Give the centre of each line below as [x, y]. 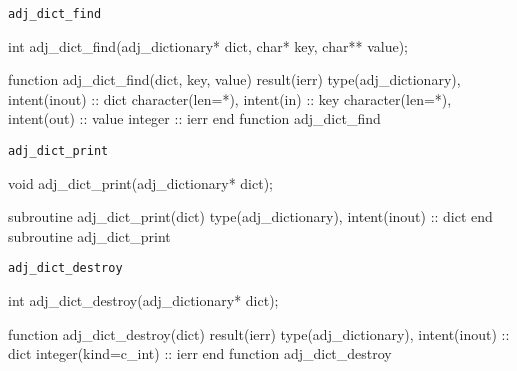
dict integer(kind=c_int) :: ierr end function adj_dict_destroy [200, 353]
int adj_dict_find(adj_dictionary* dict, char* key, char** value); [208, 45]
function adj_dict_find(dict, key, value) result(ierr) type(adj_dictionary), [234, 79]
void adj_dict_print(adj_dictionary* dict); [140, 182]
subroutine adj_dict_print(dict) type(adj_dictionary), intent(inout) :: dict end [250, 216]
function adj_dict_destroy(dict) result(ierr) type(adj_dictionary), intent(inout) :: [259, 333]
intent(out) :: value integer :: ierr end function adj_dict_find [194, 118]
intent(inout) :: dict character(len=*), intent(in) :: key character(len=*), [230, 98]
